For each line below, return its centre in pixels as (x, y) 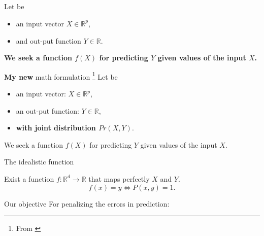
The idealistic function (39, 162)
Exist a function (29, 178)
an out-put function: (47, 110)
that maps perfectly (119, 178)
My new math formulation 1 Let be (61, 76)
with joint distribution (56, 128)
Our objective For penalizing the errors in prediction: (87, 203)
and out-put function (48, 40)
